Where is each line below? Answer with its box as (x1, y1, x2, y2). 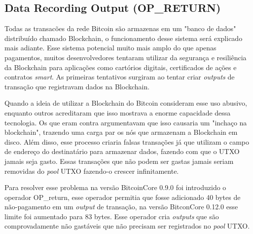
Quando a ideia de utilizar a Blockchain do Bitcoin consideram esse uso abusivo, (4, 98, 247, 108)
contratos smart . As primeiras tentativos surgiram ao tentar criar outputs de (4, 72, 235, 82)
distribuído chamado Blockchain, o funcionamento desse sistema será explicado (4, 33, 243, 43)
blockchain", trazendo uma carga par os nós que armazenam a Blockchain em (4, 127, 238, 137)
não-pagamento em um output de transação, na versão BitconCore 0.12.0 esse (4, 201, 238, 212)
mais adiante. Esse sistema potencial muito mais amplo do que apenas (4, 42, 217, 53)
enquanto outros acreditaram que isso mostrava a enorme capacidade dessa (4, 107, 231, 117)
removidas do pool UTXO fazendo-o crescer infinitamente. (4, 165, 179, 176)
